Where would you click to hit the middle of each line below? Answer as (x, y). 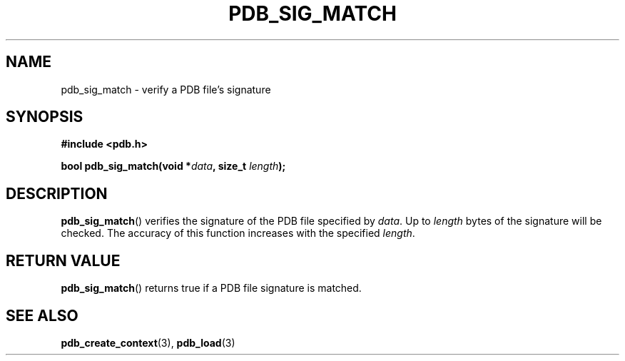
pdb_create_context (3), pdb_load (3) (148, 342)
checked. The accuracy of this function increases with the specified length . (238, 233)
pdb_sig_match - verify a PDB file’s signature (166, 89)
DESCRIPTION (57, 193)
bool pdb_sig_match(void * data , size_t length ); (173, 166)
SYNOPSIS (45, 117)
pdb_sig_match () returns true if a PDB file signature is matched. (211, 288)
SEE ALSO (42, 315)
